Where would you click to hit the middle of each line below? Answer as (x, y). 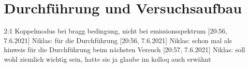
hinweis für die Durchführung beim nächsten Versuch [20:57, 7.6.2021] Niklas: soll (124, 50)
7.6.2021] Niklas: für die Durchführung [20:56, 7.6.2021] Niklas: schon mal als (118, 40)
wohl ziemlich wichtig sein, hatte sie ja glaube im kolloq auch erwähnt (108, 59)
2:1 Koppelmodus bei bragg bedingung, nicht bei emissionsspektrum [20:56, (116, 31)
